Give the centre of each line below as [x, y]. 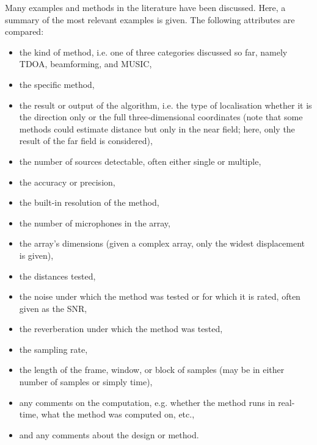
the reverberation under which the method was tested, [121, 329]
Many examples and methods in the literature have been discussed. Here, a [145, 7]
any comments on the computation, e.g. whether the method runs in [147, 402]
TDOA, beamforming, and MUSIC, [86, 64]
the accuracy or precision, [67, 182]
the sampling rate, [53, 349]
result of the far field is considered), [86, 141]
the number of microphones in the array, [95, 222]
